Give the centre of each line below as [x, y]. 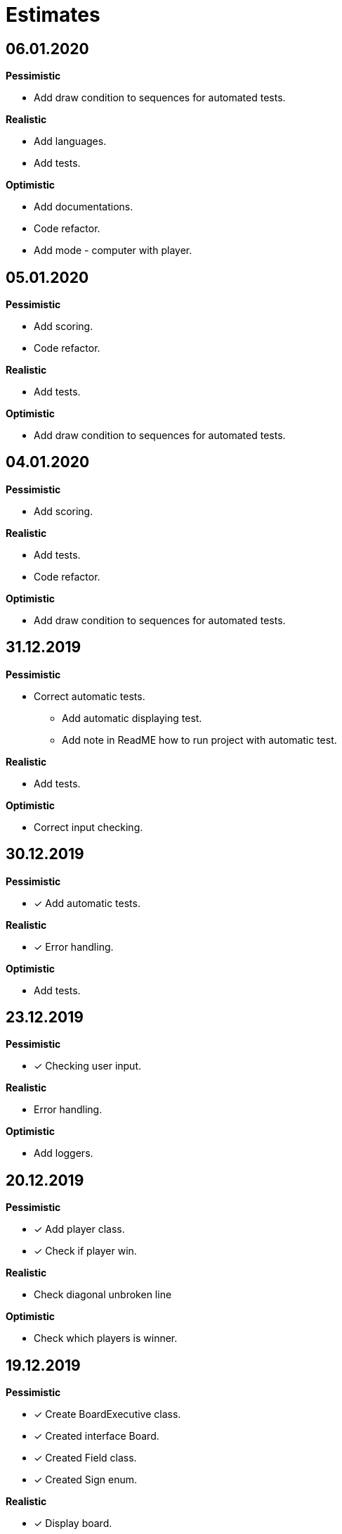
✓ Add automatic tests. [87, 903]
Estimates [53, 15]
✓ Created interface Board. [97, 1436]
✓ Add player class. [79, 1229]
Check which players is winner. [106, 1338]
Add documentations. [84, 207]
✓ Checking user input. [88, 1066]
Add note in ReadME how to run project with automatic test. [199, 740]
